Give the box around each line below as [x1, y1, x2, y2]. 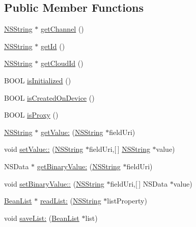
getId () [41, 40, 65, 51]
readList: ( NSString [40, 195, 101, 206]
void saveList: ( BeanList [4, 212, 79, 223]
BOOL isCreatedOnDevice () [4, 92, 95, 103]
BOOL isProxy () [4, 109, 59, 120]
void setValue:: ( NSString [4, 144, 83, 154]
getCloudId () [41, 58, 83, 69]
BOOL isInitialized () [4, 75, 71, 85]
